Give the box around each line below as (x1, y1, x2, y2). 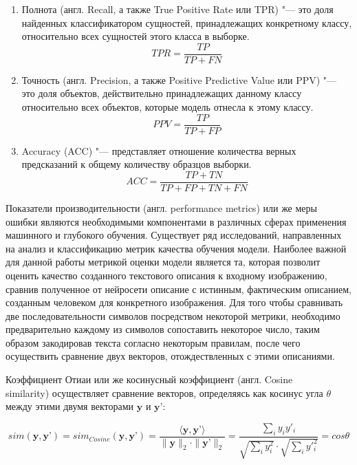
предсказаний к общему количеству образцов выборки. (21, 157, 252, 171)
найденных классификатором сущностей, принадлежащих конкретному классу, (21, 15, 352, 30)
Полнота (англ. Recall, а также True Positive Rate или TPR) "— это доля (21, 2, 334, 16)
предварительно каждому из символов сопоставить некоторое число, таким (6, 322, 320, 336)
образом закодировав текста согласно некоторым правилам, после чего (6, 335, 301, 349)
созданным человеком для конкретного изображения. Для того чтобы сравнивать (6, 295, 343, 310)
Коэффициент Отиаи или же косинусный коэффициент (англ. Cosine (6, 372, 293, 387)
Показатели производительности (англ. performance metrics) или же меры (6, 200, 317, 215)
